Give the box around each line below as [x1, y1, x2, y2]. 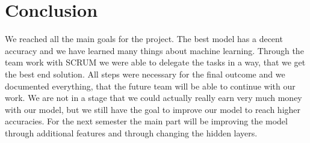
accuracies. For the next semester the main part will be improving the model [5, 115, 288, 127]
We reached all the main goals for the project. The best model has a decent [5, 32, 283, 45]
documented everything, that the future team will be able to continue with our [5, 79, 296, 92]
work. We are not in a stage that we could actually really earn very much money [5, 91, 302, 104]
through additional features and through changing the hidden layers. [5, 126, 258, 139]
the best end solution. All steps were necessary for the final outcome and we [5, 67, 285, 80]
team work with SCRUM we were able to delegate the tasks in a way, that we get [5, 56, 306, 68]
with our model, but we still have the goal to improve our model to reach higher [5, 103, 301, 115]
